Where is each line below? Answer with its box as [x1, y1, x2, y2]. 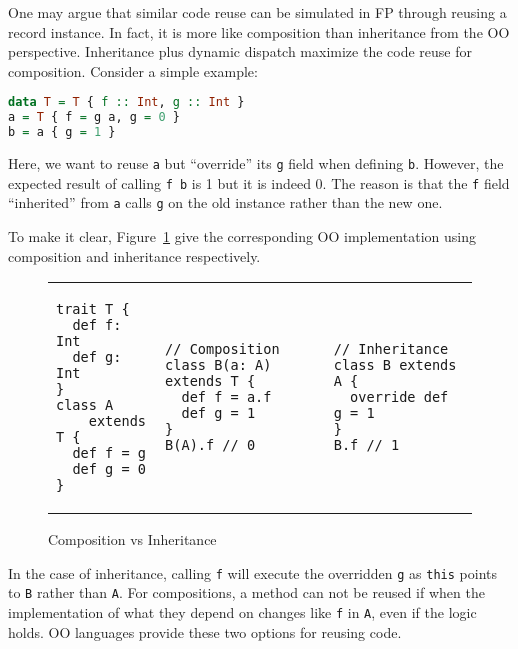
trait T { [56, 301, 130, 318]
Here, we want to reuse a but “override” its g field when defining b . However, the [8, 153, 504, 173]
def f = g [72, 445, 147, 462]
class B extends [333, 357, 457, 374]
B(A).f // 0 [165, 437, 256, 454]
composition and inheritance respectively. [8, 245, 261, 266]
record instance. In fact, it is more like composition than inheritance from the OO [8, 21, 510, 42]
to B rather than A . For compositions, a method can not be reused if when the [8, 582, 485, 603]
